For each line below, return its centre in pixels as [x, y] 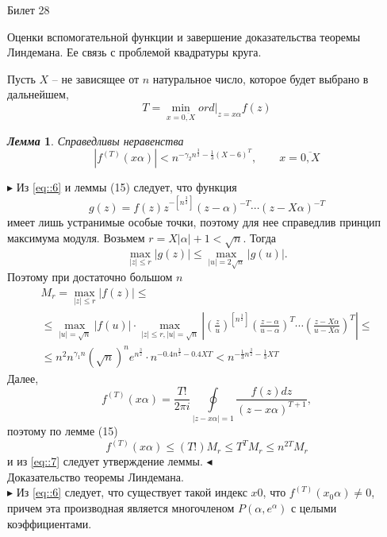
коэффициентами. [50, 523]
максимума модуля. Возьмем [76, 238]
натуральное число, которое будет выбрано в [261, 78]
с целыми [314, 507]
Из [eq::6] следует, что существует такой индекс [132, 492]
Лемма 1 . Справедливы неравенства [96, 140]
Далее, [23, 378]
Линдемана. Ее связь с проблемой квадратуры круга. [134, 52]
